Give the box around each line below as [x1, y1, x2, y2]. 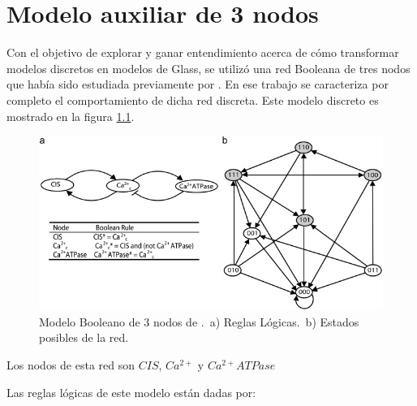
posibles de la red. [39, 329, 129, 346]
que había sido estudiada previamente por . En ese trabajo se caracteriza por [6, 76, 389, 93]
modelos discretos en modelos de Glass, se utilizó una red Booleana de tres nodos [6, 59, 411, 76]
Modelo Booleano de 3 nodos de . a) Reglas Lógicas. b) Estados [39, 313, 359, 330]
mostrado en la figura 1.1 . [6, 107, 135, 124]
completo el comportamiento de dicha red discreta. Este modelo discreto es [6, 91, 379, 108]
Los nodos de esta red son [6, 356, 135, 374]
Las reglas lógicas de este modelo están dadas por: [6, 383, 256, 400]
